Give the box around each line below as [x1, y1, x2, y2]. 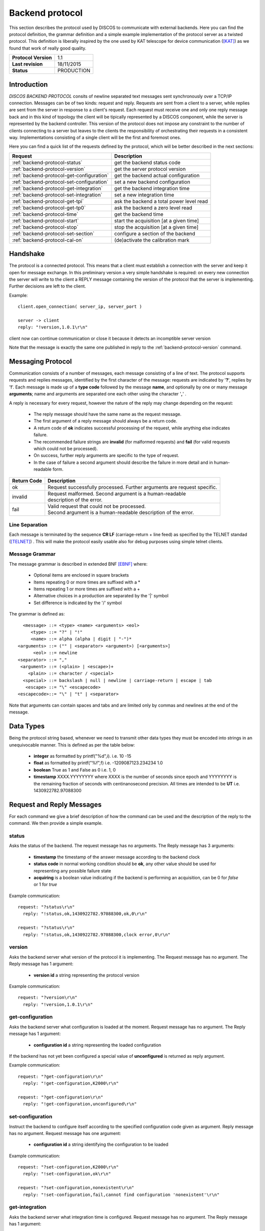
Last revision [12, 61, 43, 67]
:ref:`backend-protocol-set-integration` [12, 191, 103, 198]
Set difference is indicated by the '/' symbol [33, 600, 122, 606]
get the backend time [114, 211, 164, 218]
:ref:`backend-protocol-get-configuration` [12, 172, 109, 179]
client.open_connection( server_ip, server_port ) [18, 304, 142, 310]
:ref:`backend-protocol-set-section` [12, 230, 95, 237]
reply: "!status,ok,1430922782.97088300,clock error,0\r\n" [23, 932, 171, 938]
